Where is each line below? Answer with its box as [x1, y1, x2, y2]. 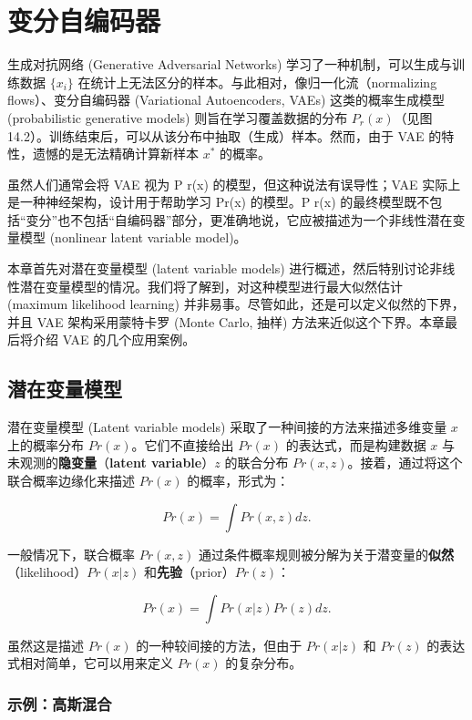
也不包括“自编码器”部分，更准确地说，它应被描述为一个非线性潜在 [57, 210, 453, 229]
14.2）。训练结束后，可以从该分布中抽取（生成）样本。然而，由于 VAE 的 [7, 126, 442, 145]
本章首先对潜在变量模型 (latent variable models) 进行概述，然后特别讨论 [7, 259, 430, 278]
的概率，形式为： [187, 471, 290, 490]
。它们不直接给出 [131, 435, 234, 454]
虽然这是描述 [7, 635, 84, 654]
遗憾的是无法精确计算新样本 [32, 144, 199, 163]
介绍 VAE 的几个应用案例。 [32, 330, 196, 349]
